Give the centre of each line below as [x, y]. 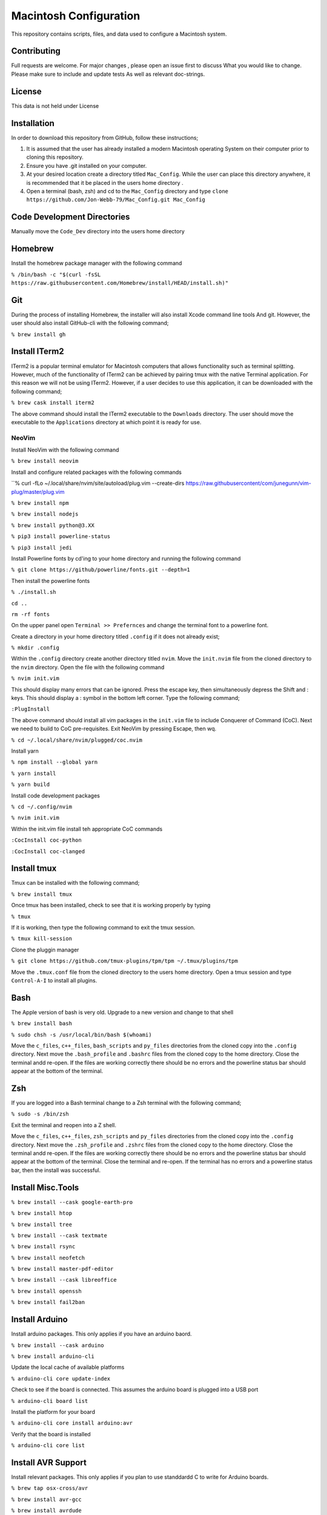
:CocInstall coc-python [46, 840]
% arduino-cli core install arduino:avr [72, 1423]
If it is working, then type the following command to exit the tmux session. [103, 927]
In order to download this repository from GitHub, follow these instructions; [105, 138]
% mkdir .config [35, 648]
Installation [33, 123]
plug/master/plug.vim [38, 491]
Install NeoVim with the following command [65, 450]
